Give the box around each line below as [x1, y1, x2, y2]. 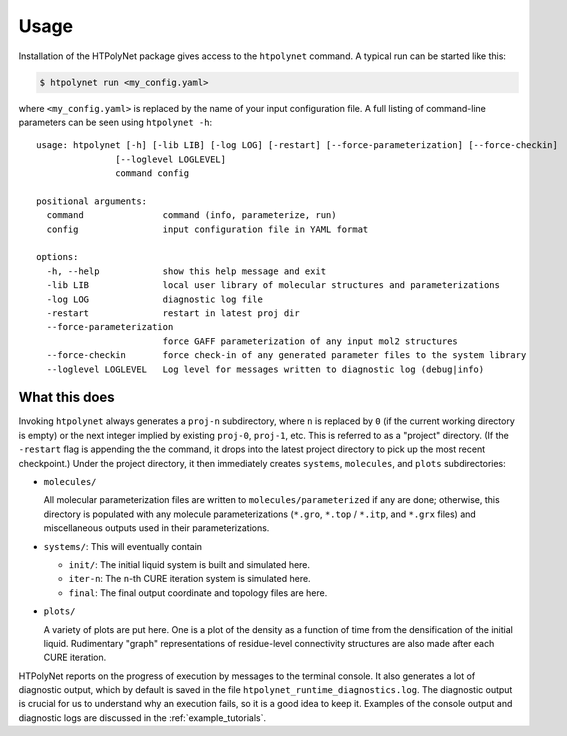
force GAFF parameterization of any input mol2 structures [162, 335, 459, 347]
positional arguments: [36, 195, 148, 207]
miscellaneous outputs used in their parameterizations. [43, 522, 270, 534]
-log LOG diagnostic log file [46, 293, 264, 305]
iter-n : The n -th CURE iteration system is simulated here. [68, 573, 311, 585]
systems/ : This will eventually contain [43, 540, 203, 552]
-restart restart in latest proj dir [46, 307, 300, 319]
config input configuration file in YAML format [46, 223, 369, 235]
